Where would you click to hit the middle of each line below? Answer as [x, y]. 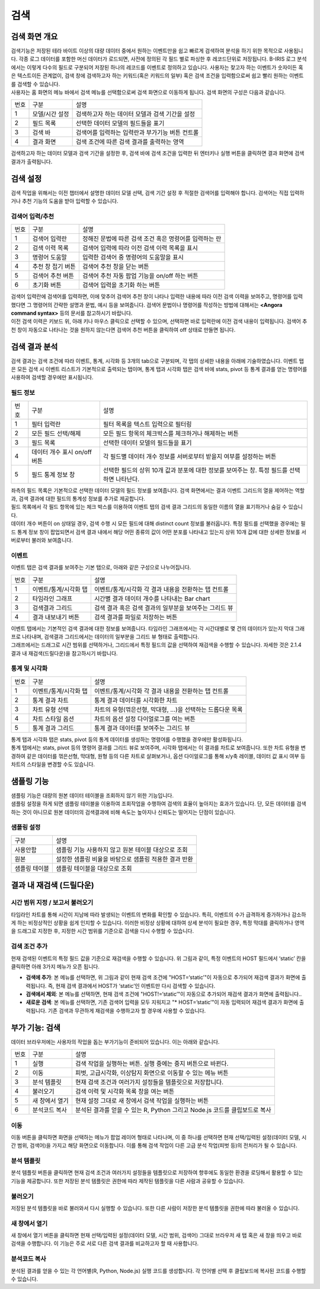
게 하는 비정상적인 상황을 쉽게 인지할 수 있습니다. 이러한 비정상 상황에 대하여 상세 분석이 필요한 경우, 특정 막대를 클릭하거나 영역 [158, 923]
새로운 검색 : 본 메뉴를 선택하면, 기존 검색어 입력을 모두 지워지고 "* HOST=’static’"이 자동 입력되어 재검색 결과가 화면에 [162, 1002]
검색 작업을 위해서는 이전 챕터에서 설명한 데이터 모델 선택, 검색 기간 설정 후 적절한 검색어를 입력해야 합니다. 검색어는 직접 [150, 192]
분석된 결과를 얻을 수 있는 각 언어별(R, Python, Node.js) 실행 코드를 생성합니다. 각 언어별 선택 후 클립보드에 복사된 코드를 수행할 [159, 1271]
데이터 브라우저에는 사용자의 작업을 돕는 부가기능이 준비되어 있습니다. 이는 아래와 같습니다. [115, 1041]
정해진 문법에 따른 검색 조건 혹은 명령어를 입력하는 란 [152, 239]
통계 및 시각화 [29, 669]
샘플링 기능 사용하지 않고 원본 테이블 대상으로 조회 [122, 850]
